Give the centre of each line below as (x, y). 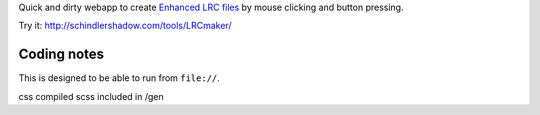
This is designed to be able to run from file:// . (119, 78)
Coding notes (61, 54)
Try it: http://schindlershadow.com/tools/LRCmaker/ (125, 26)
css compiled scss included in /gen (91, 96)
